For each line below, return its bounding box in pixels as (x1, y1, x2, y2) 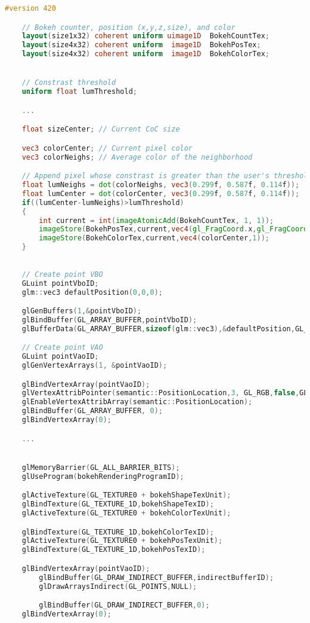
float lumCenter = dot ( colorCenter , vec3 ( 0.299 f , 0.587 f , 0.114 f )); (21, 189, 300, 198)
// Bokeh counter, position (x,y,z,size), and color (21, 23, 235, 32)
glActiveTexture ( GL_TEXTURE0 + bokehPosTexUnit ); (21, 536, 223, 545)
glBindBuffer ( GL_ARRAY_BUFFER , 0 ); (21, 407, 163, 416)
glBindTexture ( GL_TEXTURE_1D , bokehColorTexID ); (21, 527, 214, 536)
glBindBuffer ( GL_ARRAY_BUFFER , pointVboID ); (21, 315, 197, 324)
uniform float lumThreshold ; (21, 87, 137, 96)
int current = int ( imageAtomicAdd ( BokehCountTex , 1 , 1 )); (39, 216, 274, 225)
